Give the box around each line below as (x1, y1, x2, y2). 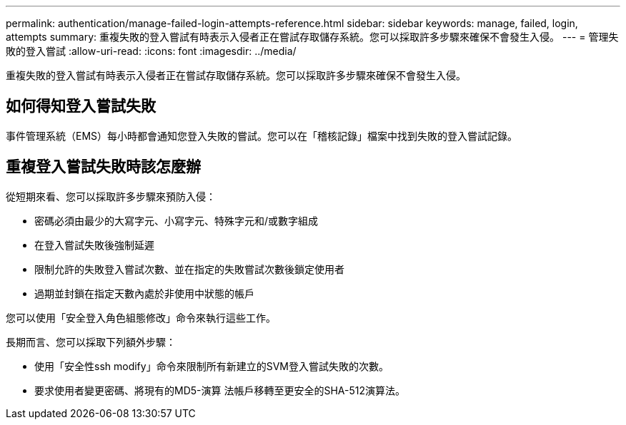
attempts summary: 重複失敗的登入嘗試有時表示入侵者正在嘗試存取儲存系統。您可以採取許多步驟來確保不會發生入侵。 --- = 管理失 (6, 31, 619, 43)
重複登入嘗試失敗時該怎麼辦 (6, 158, 201, 176)
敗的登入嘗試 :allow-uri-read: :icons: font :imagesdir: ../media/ (6, 45, 297, 57)
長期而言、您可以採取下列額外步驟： (6, 335, 176, 348)
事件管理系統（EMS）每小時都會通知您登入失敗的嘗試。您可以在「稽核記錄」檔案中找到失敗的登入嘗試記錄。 (6, 129, 518, 142)
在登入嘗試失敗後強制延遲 (34, 238, 154, 251)
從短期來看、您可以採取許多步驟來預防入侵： (6, 190, 216, 203)
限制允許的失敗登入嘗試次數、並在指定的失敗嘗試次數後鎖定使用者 (34, 262, 344, 275)
